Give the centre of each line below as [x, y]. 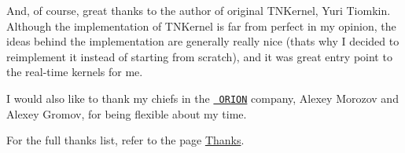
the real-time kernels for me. [75, 72]
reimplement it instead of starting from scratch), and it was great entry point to [199, 56]
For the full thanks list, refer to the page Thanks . [125, 140]
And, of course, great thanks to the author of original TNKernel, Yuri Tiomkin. [199, 10]
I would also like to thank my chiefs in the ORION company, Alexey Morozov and [202, 98]
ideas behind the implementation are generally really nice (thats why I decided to [203, 41]
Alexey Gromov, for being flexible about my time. [127, 113]
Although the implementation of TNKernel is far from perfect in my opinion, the [201, 25]
